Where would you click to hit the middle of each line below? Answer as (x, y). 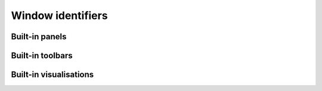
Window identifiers (59, 15)
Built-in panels (39, 37)
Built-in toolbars (42, 56)
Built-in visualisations (52, 75)
